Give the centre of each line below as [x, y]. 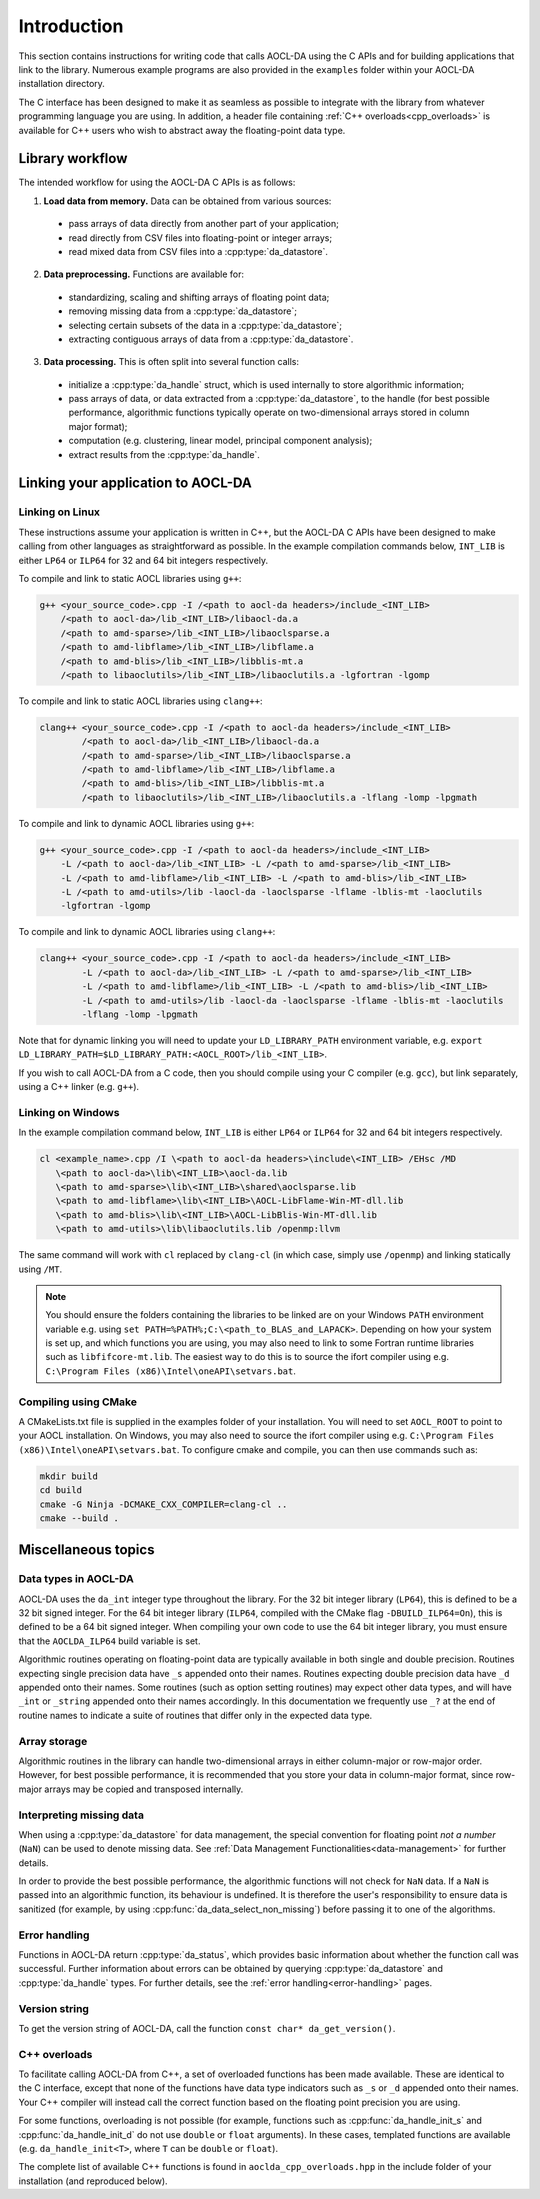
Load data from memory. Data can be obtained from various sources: [187, 201]
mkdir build [69, 1476]
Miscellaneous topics [86, 1550]
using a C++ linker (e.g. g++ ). [79, 1087]
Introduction [71, 26]
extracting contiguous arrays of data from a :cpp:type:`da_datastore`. [211, 339]
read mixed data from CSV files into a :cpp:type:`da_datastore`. [198, 251]
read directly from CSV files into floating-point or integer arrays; [200, 237]
